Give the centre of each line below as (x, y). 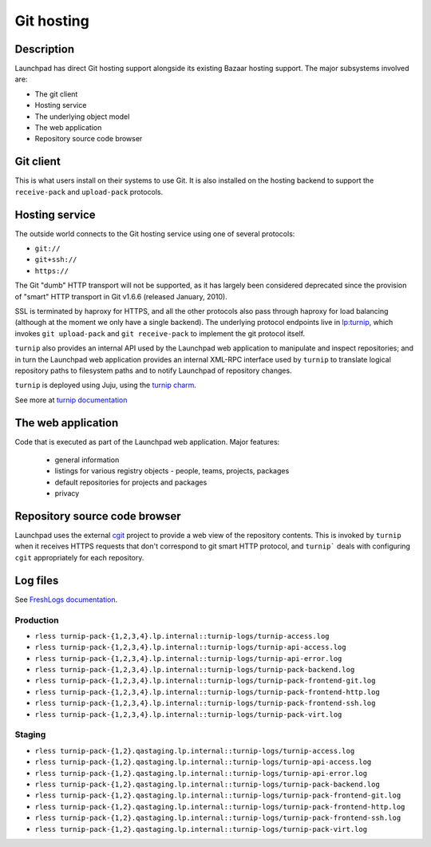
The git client (56, 94)
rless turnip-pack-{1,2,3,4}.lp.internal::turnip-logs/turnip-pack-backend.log (195, 670)
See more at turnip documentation (71, 400)
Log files (37, 580)
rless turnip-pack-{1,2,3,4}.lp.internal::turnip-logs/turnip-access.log (182, 636)
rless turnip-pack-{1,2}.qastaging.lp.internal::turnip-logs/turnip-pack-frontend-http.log (220, 807)
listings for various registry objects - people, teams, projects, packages (172, 471)
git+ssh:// (56, 260)
